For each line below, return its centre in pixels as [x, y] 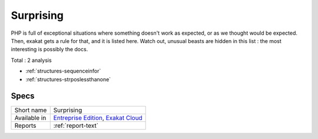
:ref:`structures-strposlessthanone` [68, 79]
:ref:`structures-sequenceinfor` [63, 71]
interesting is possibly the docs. [49, 49]
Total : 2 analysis [32, 60]
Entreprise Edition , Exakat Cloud [98, 118]
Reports [25, 125]
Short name [31, 110]
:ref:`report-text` [76, 125]
